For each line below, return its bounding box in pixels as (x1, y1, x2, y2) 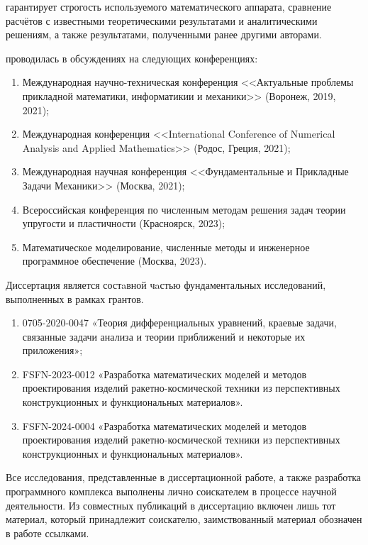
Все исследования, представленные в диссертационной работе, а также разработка (6, 470, 362, 485)
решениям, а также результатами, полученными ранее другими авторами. (6, 27, 322, 42)
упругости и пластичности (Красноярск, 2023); (22, 216, 225, 231)
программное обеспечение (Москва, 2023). (22, 253, 207, 268)
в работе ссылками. (6, 525, 89, 540)
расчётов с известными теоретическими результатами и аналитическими (6, 13, 318, 28)
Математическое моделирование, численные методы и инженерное (22, 239, 310, 254)
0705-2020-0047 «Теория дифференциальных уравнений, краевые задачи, (22, 315, 337, 330)
